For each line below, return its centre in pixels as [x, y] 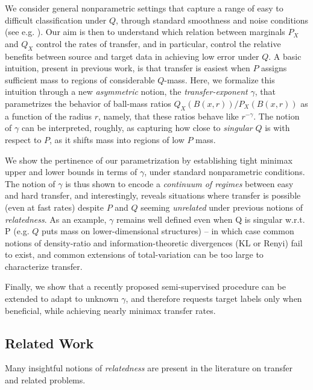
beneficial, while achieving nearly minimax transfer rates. [110, 310]
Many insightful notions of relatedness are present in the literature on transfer [149, 368]
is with [277, 128]
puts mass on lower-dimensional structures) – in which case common [168, 231]
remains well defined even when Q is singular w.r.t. [211, 219]
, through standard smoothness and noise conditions [212, 20]
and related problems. [45, 380]
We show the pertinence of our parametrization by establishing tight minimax [149, 160]
